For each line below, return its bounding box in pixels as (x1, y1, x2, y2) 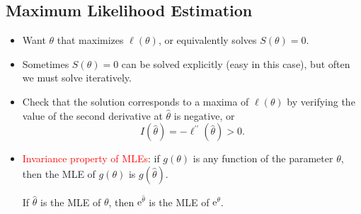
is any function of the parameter (193, 151, 333, 166)
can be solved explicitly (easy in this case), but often (121, 56, 350, 71)
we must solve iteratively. (22, 70, 132, 85)
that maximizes (57, 33, 124, 47)
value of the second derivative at (22, 108, 163, 123)
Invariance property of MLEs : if (22, 151, 160, 166)
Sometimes (22, 56, 69, 71)
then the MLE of (22, 166, 96, 181)
